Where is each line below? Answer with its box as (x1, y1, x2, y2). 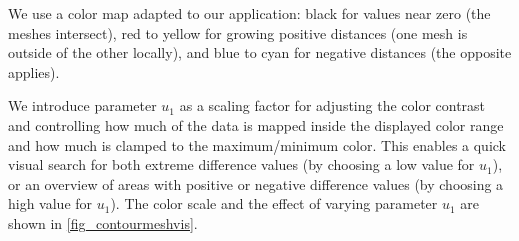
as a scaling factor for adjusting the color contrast (179, 95, 486, 116)
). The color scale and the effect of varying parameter (110, 193, 438, 214)
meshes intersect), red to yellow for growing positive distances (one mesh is (8, 22, 468, 43)
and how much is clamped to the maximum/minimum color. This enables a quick (8, 134, 507, 155)
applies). (8, 61, 60, 82)
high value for (8, 193, 93, 214)
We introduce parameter (8, 95, 157, 116)
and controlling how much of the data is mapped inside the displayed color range (8, 114, 504, 135)
